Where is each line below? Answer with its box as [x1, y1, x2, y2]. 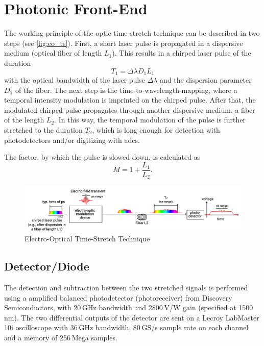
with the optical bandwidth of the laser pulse [4, 74, 145, 85]
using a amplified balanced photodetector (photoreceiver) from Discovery [4, 292, 232, 303]
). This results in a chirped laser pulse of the [112, 47, 251, 58]
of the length [4, 114, 44, 125]
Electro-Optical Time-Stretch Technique [25, 233, 150, 244]
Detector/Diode [4, 258, 89, 274]
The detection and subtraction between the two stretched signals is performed [4, 282, 248, 293]
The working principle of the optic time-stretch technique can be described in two [4, 28, 260, 38]
